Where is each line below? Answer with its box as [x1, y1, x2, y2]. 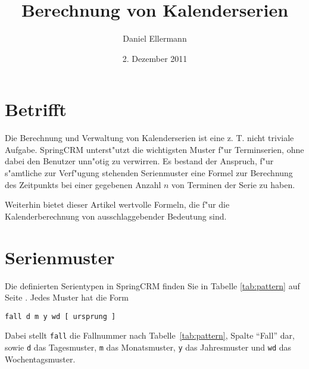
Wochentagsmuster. [5, 352, 76, 365]
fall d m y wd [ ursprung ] [5, 312, 116, 321]
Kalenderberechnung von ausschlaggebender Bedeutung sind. [5, 209, 227, 222]
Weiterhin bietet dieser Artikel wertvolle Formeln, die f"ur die [5, 198, 230, 211]
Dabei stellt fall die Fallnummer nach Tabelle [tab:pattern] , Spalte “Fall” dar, [5, 329, 295, 342]
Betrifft [5, 97, 67, 121]
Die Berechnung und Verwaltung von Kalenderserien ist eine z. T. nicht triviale [5, 132, 294, 144]
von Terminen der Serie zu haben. [171, 178, 295, 190]
